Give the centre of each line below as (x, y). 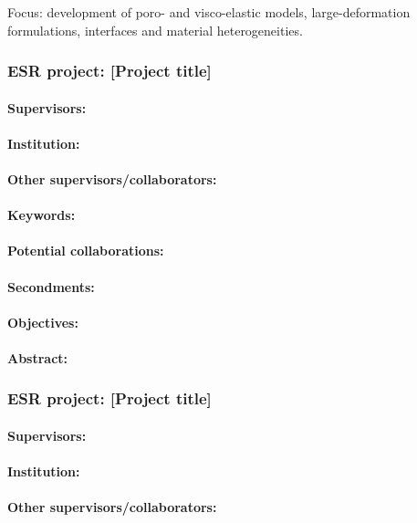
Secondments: (51, 286)
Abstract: (38, 357)
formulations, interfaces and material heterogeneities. (155, 30)
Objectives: (43, 322)
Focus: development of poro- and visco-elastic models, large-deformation (209, 12)
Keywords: (42, 215)
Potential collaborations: (86, 251)
